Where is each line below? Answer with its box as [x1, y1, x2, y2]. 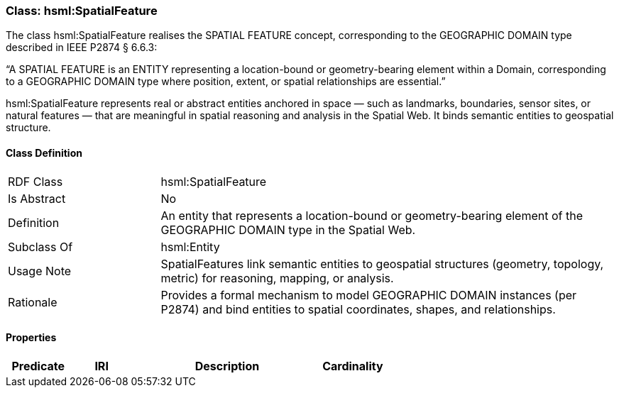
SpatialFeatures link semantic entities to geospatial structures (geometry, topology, [160, 256, 604, 271]
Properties [6, 331, 57, 344]
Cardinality [322, 358, 383, 373]
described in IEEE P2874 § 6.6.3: [6, 41, 158, 54]
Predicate [11, 358, 65, 373]
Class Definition [6, 146, 82, 159]
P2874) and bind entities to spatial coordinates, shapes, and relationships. [160, 301, 556, 316]
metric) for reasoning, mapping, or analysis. [160, 270, 394, 285]
